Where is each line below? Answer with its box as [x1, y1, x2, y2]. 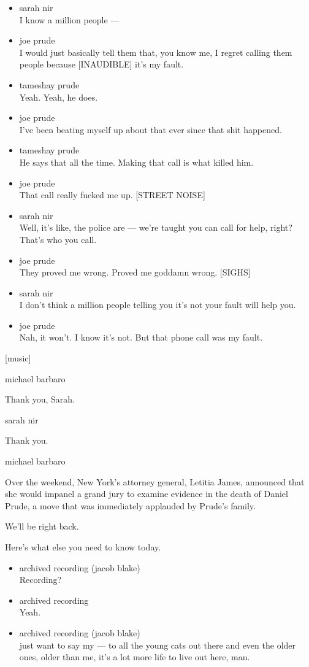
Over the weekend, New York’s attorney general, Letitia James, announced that [5, 475, 305, 488]
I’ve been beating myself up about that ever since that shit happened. [19, 123, 282, 136]
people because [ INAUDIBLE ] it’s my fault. [19, 58, 184, 71]
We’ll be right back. [5, 520, 79, 533]
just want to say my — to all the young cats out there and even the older [19, 638, 296, 651]
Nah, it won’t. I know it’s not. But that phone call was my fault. [19, 331, 263, 344]
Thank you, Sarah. [5, 393, 75, 406]
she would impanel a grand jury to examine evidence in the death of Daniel [5, 487, 288, 500]
